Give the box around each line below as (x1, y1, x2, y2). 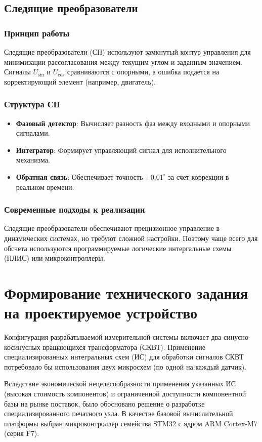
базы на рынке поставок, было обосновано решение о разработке (4, 398, 205, 409)
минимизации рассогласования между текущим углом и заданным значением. (4, 56, 242, 67)
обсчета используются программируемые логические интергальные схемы (4, 243, 232, 253)
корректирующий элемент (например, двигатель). (4, 76, 156, 87)
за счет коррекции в (168, 171, 229, 182)
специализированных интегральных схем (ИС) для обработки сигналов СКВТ (4, 351, 244, 362)
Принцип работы (4, 26, 70, 39)
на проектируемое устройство (4, 302, 198, 323)
